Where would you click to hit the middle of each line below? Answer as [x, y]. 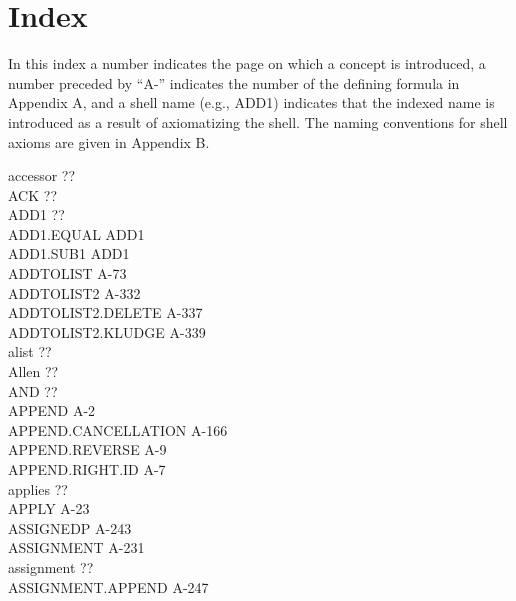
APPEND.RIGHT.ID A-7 [87, 469]
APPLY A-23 [49, 508]
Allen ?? [33, 371]
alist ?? [30, 351]
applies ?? [38, 488]
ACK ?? [32, 194]
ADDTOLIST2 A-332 [74, 292]
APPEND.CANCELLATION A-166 [118, 429]
